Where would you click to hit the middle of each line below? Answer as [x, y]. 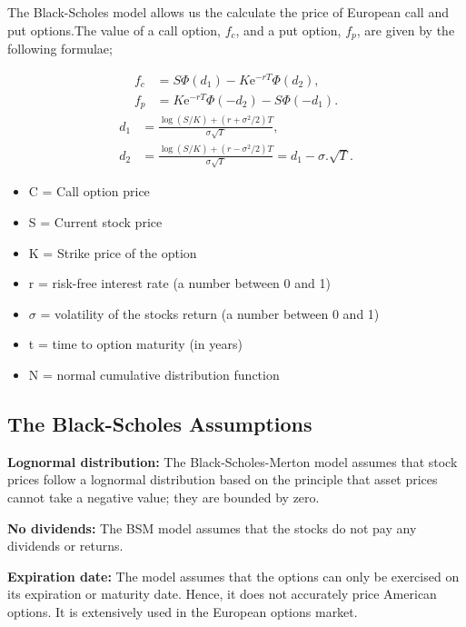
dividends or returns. [65, 546]
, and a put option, [288, 30]
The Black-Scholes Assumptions [160, 423]
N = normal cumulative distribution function [154, 374]
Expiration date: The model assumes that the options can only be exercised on [233, 576]
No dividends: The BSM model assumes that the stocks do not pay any [212, 527]
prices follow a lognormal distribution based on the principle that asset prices [223, 479]
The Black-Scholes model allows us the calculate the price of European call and [228, 12]
